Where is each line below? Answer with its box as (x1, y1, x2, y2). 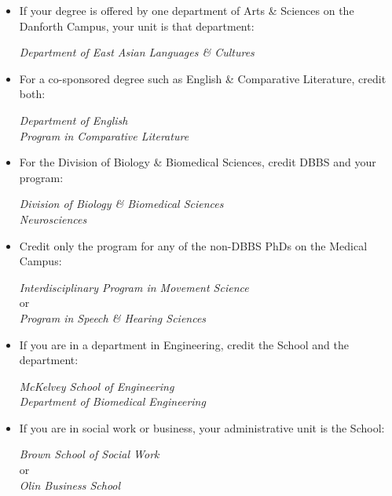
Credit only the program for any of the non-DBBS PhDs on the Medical (19, 237, 368, 253)
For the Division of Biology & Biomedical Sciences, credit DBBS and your (19, 154, 376, 170)
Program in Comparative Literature (19, 127, 189, 144)
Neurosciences (19, 210, 87, 227)
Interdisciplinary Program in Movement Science (19, 279, 249, 295)
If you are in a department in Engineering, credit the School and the (19, 336, 350, 352)
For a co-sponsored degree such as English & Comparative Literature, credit (19, 70, 387, 86)
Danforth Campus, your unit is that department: (19, 17, 255, 34)
